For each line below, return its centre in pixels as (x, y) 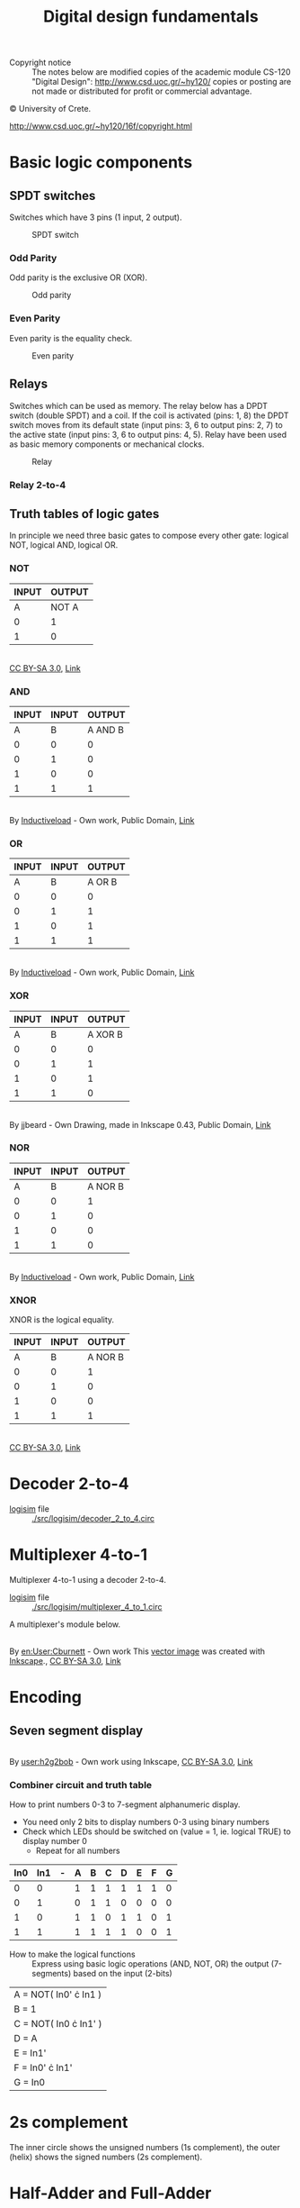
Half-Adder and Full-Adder (110, 2193)
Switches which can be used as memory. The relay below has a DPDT (138, 405)
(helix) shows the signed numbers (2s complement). (106, 2157)
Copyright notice (40, 63)
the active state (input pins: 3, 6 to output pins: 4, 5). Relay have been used (148, 434)
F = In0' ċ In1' (43, 2067)
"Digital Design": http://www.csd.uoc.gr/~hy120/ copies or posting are (162, 82)
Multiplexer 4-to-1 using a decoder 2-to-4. (88, 1579)
